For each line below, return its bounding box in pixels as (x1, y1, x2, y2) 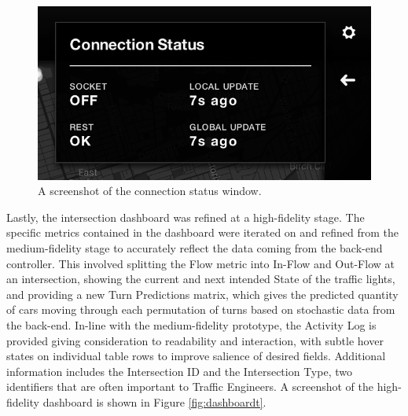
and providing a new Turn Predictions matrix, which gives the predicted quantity (6, 285, 399, 302)
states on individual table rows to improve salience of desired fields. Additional (6, 348, 386, 364)
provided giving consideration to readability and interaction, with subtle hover (6, 332, 384, 348)
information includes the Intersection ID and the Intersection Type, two (6, 363, 352, 379)
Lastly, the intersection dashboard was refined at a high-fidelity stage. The (6, 208, 365, 225)
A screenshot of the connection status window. (38, 182, 262, 199)
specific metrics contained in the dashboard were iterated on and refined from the (6, 224, 399, 241)
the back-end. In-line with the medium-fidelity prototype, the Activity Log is (6, 316, 377, 333)
